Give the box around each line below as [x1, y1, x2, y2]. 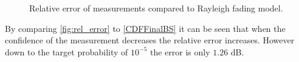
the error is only [149, 45, 210, 58]
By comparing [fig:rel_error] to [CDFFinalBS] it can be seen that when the [5, 22, 286, 34]
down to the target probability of [5, 45, 128, 58]
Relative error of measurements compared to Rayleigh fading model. [29, 2, 283, 14]
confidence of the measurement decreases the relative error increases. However [5, 34, 295, 46]
